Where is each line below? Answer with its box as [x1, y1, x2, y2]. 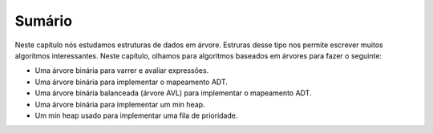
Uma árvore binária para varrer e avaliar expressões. [34, 66, 209, 75]
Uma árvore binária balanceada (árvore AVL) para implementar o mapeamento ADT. [34, 88, 312, 98]
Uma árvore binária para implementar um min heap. [34, 99, 205, 109]
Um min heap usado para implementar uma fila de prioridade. [34, 111, 238, 120]
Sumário [14, 12, 72, 30]
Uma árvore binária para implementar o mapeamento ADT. [34, 77, 229, 87]
